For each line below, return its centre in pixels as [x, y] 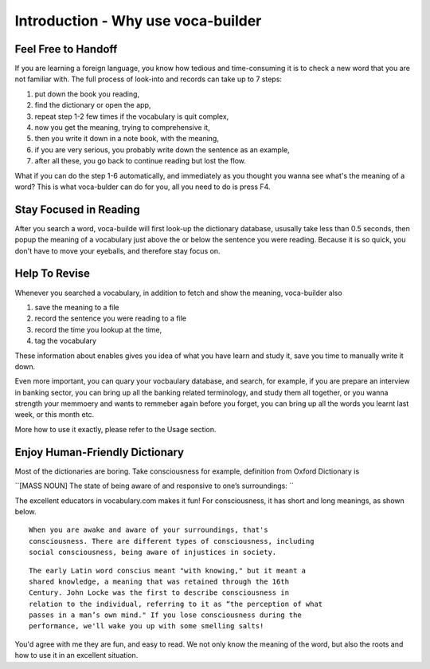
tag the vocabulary [66, 341]
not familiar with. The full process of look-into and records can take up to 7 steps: [149, 79]
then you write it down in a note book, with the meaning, [127, 139]
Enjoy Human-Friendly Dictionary [100, 452]
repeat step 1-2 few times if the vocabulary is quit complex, [132, 116]
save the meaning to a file [77, 307]
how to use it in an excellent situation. [76, 655]
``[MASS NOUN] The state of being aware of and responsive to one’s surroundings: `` [154, 486]
